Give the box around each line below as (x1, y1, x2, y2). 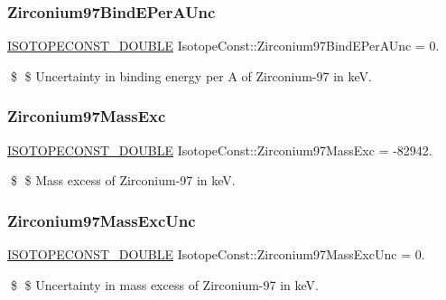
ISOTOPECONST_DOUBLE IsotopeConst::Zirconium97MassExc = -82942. (7, 140, 432, 159)
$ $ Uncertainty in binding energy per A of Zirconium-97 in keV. (10, 66, 372, 85)
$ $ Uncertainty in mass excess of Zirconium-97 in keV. (10, 275, 319, 294)
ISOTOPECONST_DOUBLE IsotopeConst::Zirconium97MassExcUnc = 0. (7, 245, 425, 264)
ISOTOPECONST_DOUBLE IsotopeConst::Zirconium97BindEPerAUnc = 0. (7, 36, 440, 55)
